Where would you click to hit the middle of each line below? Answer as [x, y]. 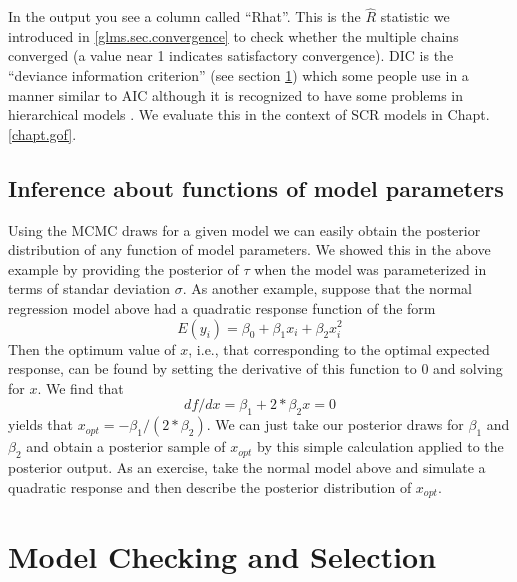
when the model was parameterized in [370, 268]
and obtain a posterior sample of [126, 446]
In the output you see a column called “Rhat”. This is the [184, 16]
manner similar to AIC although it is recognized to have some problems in [236, 94]
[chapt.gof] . [42, 133]
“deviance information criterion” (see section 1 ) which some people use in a [238, 75]
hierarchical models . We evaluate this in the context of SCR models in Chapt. [249, 114]
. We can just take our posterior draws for [335, 424]
